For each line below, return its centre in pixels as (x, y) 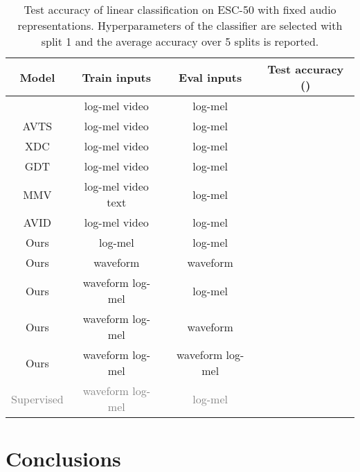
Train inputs (117, 77)
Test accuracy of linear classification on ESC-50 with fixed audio (180, 9)
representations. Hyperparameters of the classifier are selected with (180, 25)
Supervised (37, 399)
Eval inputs (210, 77)
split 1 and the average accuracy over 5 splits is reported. (180, 41)
